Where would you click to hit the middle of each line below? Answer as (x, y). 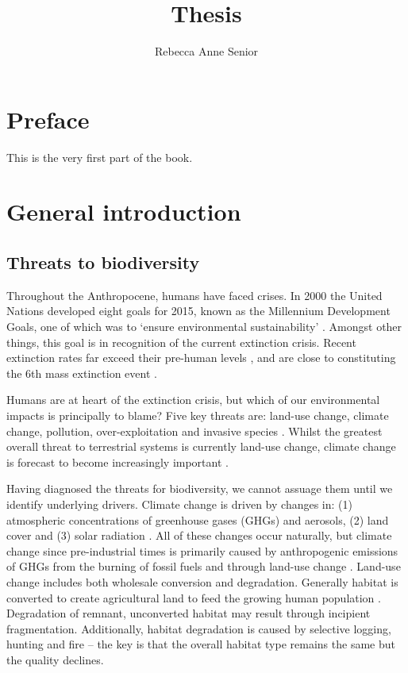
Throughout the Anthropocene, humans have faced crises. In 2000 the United (194, 295)
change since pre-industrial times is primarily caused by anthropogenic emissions (202, 550)
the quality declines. (55, 659)
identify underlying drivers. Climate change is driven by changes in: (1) (179, 504)
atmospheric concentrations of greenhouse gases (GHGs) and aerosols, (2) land (198, 519)
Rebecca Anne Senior (206, 51)
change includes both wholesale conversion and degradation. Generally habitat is (202, 581)
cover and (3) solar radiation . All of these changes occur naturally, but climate (199, 535)
